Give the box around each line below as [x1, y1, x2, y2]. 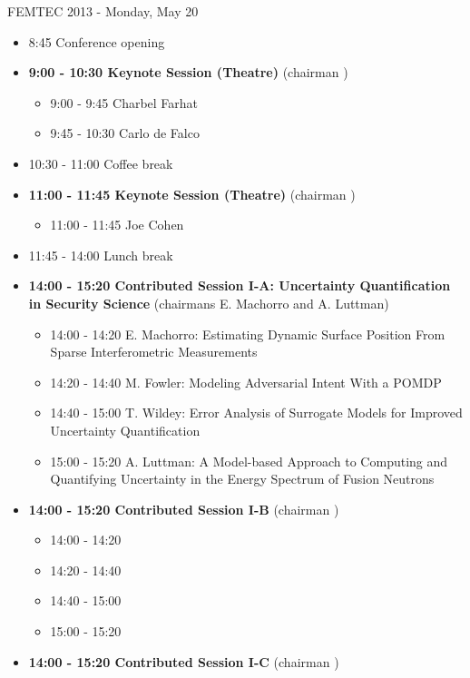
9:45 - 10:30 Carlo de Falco [50, 123, 200, 142]
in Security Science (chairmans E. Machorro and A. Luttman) [28, 293, 389, 312]
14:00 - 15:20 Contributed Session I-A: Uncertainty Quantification [28, 276, 451, 295]
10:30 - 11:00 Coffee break [28, 153, 173, 172]
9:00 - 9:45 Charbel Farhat [50, 93, 199, 112]
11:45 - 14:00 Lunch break [28, 245, 173, 264]
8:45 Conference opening [28, 32, 165, 51]
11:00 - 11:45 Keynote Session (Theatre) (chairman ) [28, 184, 356, 203]
